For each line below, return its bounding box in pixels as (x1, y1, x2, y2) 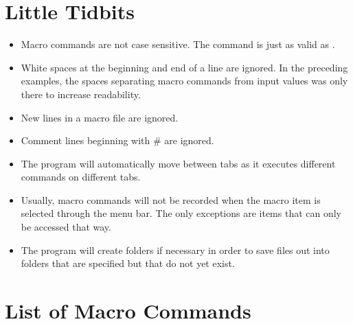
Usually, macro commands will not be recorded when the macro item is (21, 192, 321, 207)
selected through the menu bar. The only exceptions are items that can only (21, 206, 342, 220)
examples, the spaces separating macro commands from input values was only (21, 73, 348, 88)
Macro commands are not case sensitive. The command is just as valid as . (21, 37, 335, 51)
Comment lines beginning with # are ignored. (21, 133, 214, 148)
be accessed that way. (21, 220, 111, 234)
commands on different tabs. (21, 170, 141, 184)
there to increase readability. (21, 86, 141, 101)
